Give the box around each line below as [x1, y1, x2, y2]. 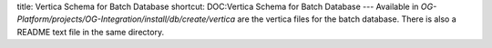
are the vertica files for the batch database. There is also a [237, 14, 457, 24]
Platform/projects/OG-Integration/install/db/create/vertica [16, 14, 236, 24]
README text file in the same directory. [16, 26, 164, 37]
